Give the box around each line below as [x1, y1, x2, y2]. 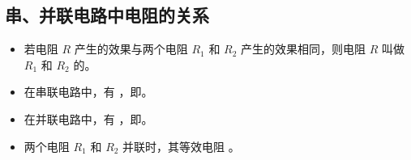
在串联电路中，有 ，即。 [24, 83, 153, 100]
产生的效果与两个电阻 [74, 40, 188, 57]
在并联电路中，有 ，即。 [24, 110, 153, 127]
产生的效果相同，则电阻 [241, 40, 366, 57]
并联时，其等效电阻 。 [122, 137, 240, 154]
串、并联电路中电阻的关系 [5, 2, 209, 27]
